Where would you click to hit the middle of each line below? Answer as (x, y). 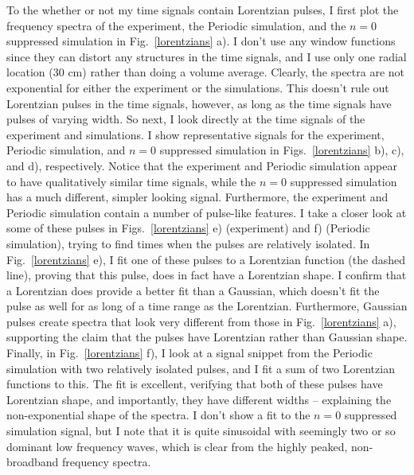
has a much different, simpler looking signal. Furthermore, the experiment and (197, 197)
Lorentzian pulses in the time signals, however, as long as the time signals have (199, 103)
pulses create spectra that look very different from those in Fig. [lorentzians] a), (201, 321)
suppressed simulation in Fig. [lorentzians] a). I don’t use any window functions (201, 41)
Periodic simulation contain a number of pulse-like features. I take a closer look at (207, 212)
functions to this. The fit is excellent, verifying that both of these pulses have (195, 384)
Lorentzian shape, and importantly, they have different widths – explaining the (199, 399)
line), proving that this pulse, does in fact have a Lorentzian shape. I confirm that (207, 275)
